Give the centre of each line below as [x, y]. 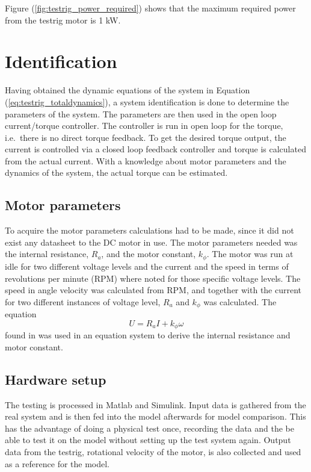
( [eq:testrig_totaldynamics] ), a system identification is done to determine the [147, 101]
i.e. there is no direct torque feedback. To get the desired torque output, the [146, 137]
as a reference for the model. [57, 463]
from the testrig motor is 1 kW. [63, 20]
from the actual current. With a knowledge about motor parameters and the [146, 160]
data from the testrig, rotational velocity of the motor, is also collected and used [153, 451]
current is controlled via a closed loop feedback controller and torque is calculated [155, 149]
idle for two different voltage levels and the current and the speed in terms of [147, 266]
